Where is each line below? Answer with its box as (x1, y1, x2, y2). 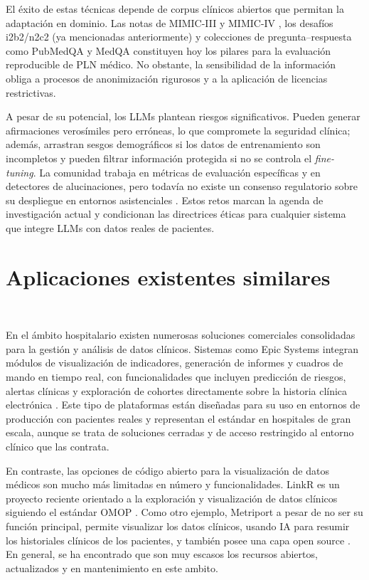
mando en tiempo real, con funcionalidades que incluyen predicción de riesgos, (6, 369, 346, 384)
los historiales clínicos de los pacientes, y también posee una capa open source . (6, 532, 351, 547)
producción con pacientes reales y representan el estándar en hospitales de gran (6, 411, 351, 426)
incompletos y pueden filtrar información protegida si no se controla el (6, 150, 312, 165)
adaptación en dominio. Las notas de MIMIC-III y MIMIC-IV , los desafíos (6, 15, 333, 30)
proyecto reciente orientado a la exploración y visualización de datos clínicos (6, 490, 338, 505)
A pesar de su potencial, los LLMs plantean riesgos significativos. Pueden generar (6, 109, 360, 124)
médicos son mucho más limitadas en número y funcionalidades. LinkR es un (6, 477, 340, 492)
